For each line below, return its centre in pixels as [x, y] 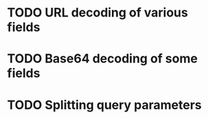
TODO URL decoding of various [98, 13]
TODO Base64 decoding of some [102, 59]
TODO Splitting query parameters [105, 105]
